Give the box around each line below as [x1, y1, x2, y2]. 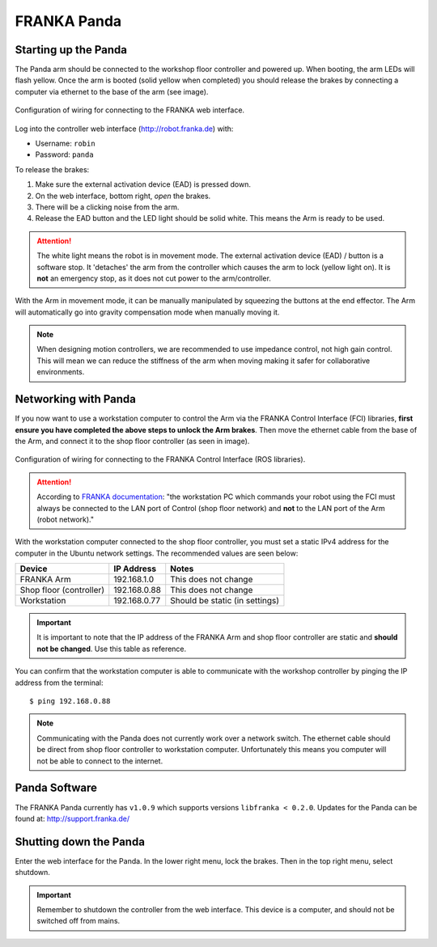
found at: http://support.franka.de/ [15, 814, 130, 823]
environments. [36, 367, 85, 377]
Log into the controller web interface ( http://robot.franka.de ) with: [15, 124, 234, 133]
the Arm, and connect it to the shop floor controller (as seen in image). [15, 436, 250, 446]
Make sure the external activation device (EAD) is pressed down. [35, 180, 251, 189]
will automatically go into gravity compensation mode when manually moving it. [15, 307, 280, 317]
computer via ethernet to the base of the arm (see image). [15, 87, 209, 96]
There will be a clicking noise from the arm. [35, 202, 180, 212]
